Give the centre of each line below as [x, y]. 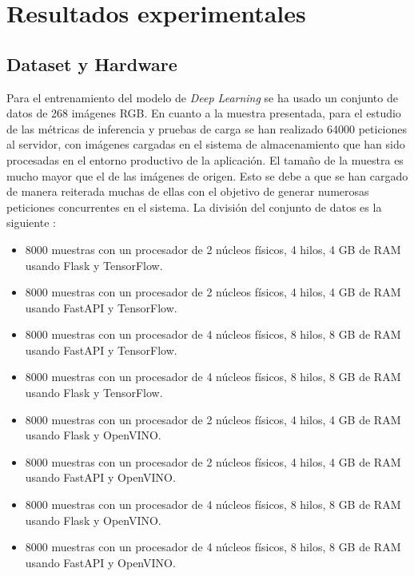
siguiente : [31, 222]
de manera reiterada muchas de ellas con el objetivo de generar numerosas [188, 191]
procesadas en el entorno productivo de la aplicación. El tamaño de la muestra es [205, 159]
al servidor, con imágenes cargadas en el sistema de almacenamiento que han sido [206, 144]
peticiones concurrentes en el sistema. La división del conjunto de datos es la [194, 207]
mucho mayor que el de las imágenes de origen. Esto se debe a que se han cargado [207, 175]
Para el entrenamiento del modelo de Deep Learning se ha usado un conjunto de [202, 97]
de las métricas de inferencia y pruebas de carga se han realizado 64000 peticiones [207, 128]
